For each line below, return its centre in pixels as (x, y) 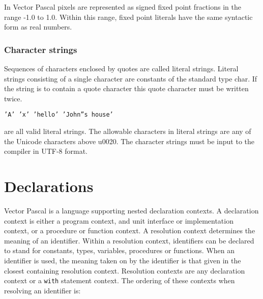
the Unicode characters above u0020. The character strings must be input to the (129, 141)
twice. (13, 98)
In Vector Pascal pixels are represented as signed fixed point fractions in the (123, 7)
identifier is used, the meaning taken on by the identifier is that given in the (123, 260)
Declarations (49, 186)
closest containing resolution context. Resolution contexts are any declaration (125, 270)
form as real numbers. (38, 27)
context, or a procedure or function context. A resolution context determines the (130, 230)
